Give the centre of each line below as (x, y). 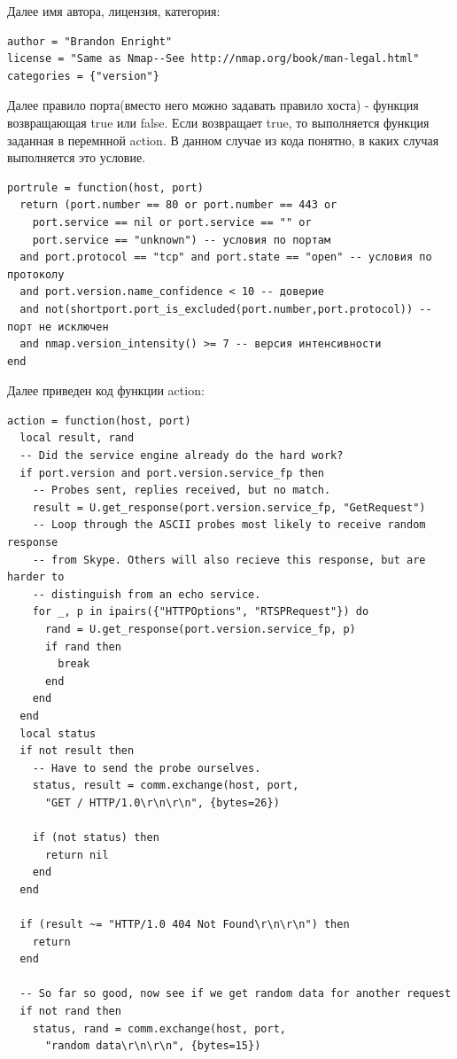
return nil (77, 855)
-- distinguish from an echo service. (147, 594)
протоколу (36, 274)
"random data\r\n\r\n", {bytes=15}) (153, 1046)
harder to (36, 577)
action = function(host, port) (99, 420)
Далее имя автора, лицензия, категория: (114, 11)
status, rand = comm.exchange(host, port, (159, 1028)
